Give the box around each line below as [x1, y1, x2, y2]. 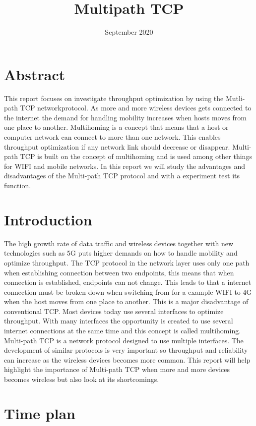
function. [4, 180, 31, 190]
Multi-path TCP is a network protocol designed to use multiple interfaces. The [4, 335, 244, 345]
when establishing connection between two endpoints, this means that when [4, 267, 234, 277]
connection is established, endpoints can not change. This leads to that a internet [4, 277, 252, 287]
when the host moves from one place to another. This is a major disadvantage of [4, 296, 249, 307]
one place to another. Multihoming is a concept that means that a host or [4, 122, 229, 132]
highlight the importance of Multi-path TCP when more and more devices [4, 364, 230, 374]
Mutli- [225, 93, 245, 103]
